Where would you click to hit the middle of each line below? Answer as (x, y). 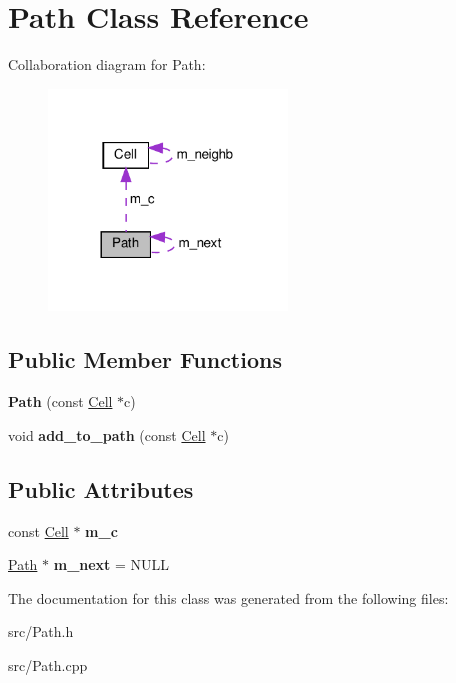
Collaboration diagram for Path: (107, 64)
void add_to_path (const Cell (107, 434)
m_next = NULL (111, 564)
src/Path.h (41, 631)
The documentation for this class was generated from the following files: (228, 597)
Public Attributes (101, 488)
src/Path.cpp (48, 665)
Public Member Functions (145, 359)
